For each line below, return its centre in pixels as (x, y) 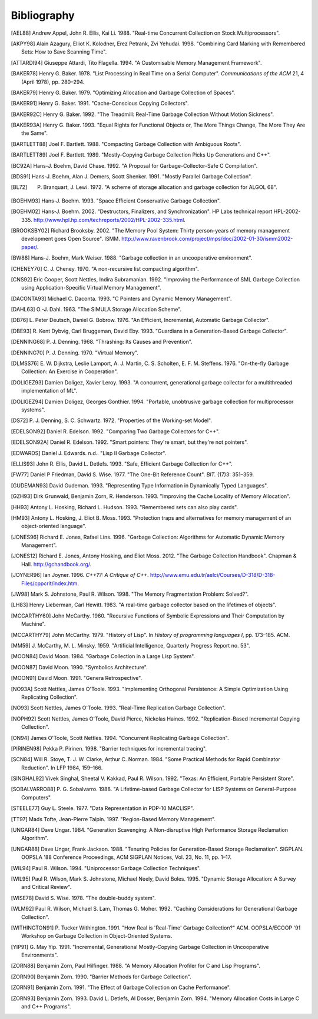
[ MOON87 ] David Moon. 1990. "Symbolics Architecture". (79, 667)
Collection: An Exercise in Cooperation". (70, 371)
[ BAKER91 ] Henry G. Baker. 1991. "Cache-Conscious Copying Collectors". (100, 104)
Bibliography (43, 15)
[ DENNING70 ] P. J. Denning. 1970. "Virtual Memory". (74, 353)
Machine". (34, 624)
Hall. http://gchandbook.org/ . (57, 564)
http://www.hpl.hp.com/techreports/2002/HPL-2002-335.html (109, 220)
